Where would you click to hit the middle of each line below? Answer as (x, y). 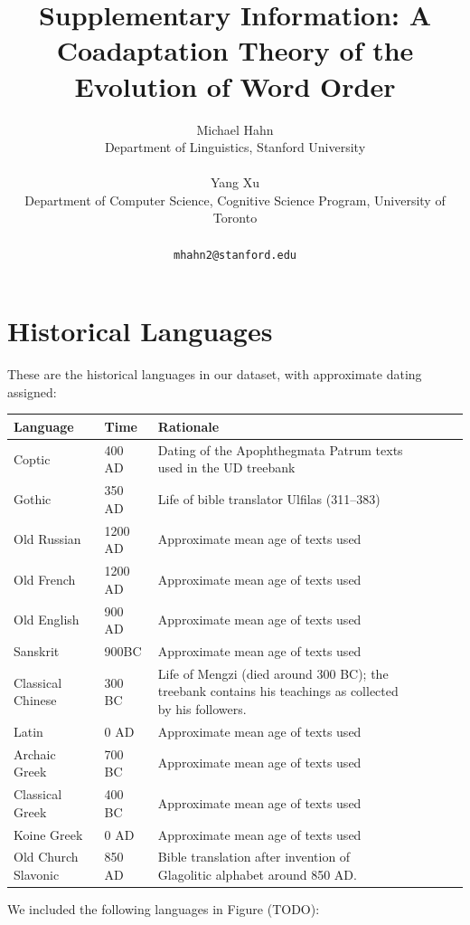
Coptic (32, 458)
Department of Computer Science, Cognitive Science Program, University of (235, 200)
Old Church (46, 857)
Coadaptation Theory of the (235, 50)
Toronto (235, 218)
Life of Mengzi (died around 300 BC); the (273, 673)
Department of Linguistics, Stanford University (235, 147)
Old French (45, 579)
